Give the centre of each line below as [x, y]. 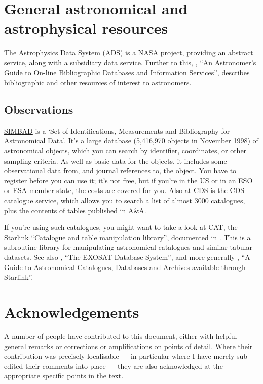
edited [14, 366]
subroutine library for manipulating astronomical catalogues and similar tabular [128, 247]
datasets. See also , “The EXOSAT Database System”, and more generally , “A [127, 257]
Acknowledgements [72, 311]
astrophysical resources [86, 28]
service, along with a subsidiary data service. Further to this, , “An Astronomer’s [130, 62]
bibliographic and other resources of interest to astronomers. [98, 82]
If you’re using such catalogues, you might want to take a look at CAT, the [121, 227]
